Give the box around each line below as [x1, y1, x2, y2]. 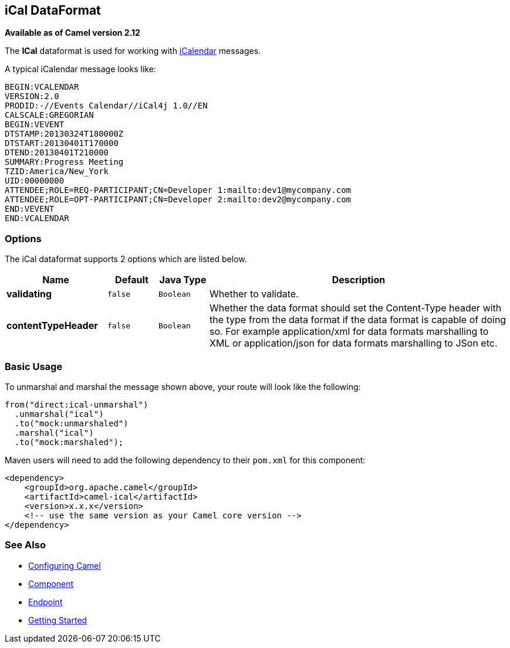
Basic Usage [5, 360, 63, 372]
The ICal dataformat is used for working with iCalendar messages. [5, 46, 261, 56]
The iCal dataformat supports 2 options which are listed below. [5, 254, 247, 264]
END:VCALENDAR [5, 213, 69, 223]
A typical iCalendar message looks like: [5, 64, 156, 74]
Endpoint [28, 596, 63, 607]
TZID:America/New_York [5, 167, 109, 177]
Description [332, 274, 386, 286]
